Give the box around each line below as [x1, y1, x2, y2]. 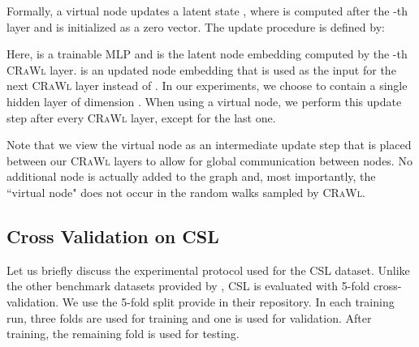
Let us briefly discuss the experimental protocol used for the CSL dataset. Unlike [6, 261, 410, 278]
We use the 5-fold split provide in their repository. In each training [62, 293, 395, 310]
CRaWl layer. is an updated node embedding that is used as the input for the [6, 61, 396, 78]
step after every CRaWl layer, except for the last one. [6, 109, 276, 126]
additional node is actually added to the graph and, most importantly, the [6, 168, 376, 185]
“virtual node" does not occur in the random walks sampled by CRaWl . [6, 183, 365, 200]
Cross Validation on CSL [6, 223, 219, 248]
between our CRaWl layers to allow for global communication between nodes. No [6, 152, 413, 169]
